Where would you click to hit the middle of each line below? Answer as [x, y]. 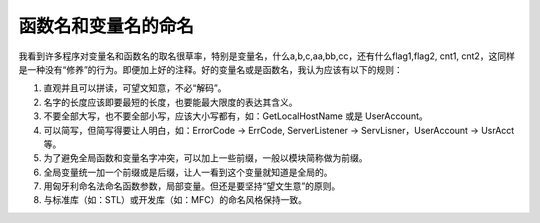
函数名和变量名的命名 [106, 26]
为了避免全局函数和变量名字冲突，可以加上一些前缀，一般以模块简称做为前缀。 [205, 158]
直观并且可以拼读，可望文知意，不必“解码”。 [135, 88]
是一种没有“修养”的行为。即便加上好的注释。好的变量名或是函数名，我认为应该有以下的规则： [211, 69]
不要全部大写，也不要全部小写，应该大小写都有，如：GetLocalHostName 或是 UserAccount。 [236, 116]
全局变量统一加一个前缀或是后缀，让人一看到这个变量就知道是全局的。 [188, 172]
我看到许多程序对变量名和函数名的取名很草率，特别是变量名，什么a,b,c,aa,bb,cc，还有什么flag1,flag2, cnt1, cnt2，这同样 [266, 56]
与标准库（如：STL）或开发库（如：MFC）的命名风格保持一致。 [175, 200]
